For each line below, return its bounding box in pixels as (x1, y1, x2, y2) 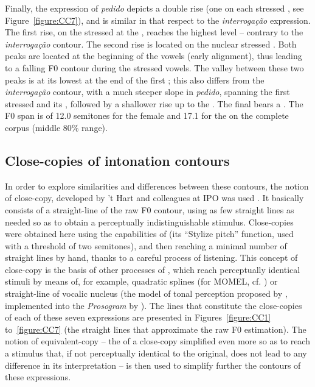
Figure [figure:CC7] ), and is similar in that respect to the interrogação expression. (5, 13, 311, 26)
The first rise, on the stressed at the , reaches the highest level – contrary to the (5, 26, 303, 38)
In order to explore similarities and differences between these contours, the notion (5, 179, 309, 192)
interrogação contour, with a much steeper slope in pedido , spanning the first (5, 85, 290, 98)
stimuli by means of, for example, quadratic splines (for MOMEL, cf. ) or (5, 275, 278, 288)
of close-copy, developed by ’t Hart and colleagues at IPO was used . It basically (5, 191, 304, 204)
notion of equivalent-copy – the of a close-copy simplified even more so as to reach (5, 335, 310, 347)
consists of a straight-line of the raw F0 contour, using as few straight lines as (5, 203, 294, 216)
